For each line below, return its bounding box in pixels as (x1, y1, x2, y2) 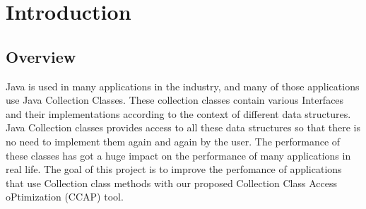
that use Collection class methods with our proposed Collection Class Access (6, 175, 337, 190)
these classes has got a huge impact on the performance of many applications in (6, 148, 351, 162)
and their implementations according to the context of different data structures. (6, 106, 351, 121)
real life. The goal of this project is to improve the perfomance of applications (6, 162, 342, 177)
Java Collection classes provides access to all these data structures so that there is (6, 120, 360, 135)
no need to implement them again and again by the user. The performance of (6, 133, 341, 148)
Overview (6, 45, 76, 67)
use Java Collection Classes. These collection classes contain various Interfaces (6, 92, 344, 107)
